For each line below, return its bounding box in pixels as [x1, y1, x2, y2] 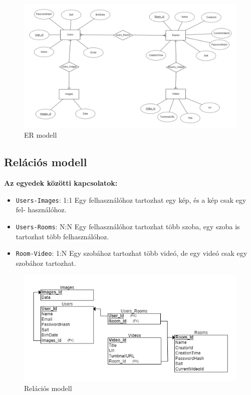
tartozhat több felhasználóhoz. [16, 231, 109, 241]
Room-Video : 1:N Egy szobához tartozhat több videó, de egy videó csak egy [16, 248, 247, 258]
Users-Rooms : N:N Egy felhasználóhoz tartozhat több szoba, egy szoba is [16, 221, 240, 231]
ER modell [24, 130, 57, 140]
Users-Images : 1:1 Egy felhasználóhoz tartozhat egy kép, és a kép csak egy [16, 194, 246, 205]
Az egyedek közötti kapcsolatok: [4, 178, 118, 188]
